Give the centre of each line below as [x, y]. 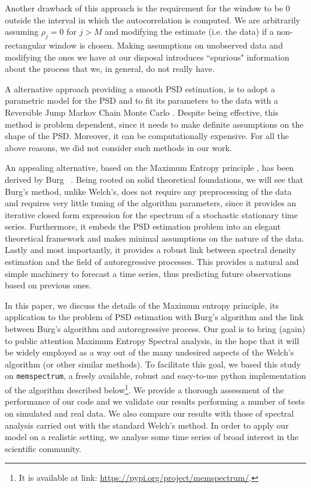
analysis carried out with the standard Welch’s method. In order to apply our [147, 425]
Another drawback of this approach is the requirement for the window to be [144, 8]
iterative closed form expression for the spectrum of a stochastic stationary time [151, 214]
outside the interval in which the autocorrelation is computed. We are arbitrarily [153, 19]
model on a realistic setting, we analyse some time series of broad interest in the [152, 437]
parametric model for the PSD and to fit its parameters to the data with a [141, 100]
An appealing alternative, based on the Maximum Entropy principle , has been [150, 168]
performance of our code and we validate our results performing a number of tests [155, 401]
